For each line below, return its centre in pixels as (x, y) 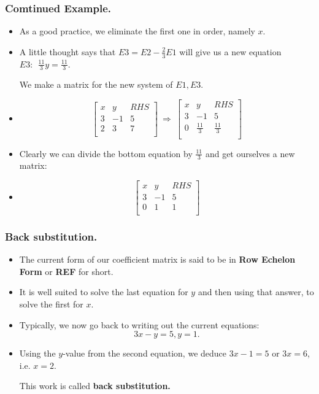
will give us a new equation (230, 51)
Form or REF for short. (66, 271)
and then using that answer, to (256, 292)
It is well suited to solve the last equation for (104, 292)
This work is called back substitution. (95, 386)
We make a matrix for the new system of (96, 84)
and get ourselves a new (250, 153)
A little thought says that (67, 51)
